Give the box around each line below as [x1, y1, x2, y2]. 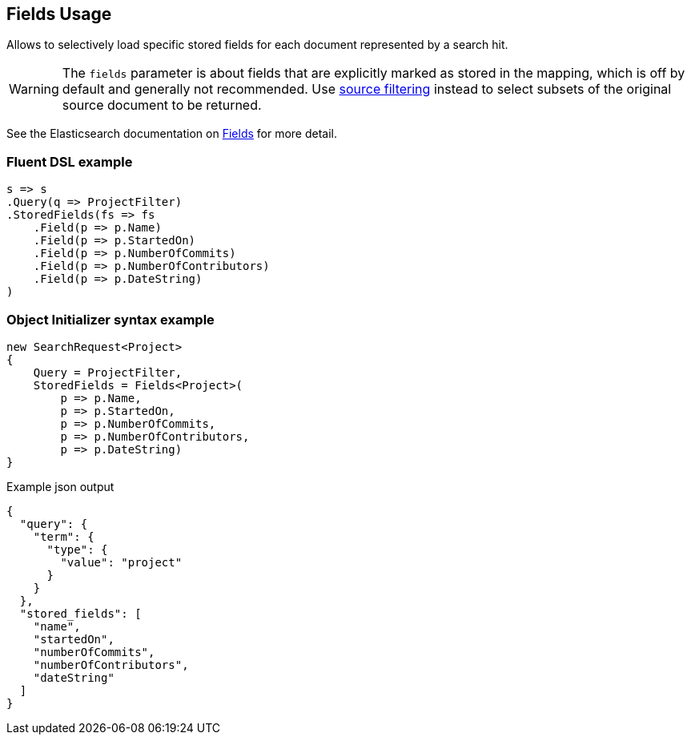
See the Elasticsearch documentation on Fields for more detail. [6, 127, 338, 141]
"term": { [33, 530, 94, 543]
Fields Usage [6, 4, 112, 24]
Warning [9, 81, 59, 98]
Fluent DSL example [6, 153, 133, 170]
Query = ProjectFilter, [33, 365, 183, 379]
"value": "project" [60, 555, 183, 569]
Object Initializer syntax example [6, 311, 215, 328]
